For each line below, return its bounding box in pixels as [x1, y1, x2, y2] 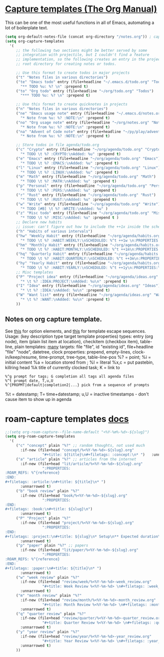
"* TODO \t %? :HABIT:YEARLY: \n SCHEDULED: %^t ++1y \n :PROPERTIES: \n [20, 265, 163, 270]
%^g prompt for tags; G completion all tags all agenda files [5, 374, 134, 379]
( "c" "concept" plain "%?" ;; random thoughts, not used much [16, 443, 145, 448]
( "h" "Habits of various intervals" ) [16, 229, 93, 234]
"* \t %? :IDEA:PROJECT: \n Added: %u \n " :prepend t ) [20, 279, 128, 284]
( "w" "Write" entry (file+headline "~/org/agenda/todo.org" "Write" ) [16, 201, 161, 206]
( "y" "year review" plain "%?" [16, 630, 80, 635]
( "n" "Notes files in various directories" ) [16, 107, 108, 111]
